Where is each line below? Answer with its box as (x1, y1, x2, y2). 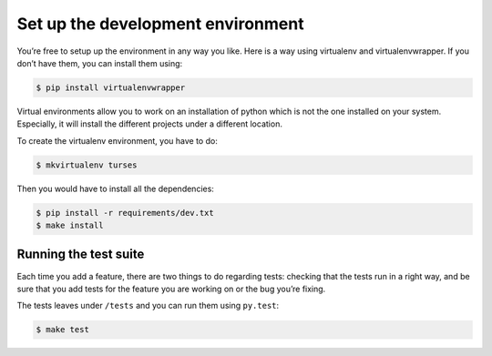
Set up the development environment (16, 14, 304, 34)
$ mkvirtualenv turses (36, 159, 138, 170)
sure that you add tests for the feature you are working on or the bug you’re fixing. (16, 283, 326, 294)
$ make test (36, 324, 90, 335)
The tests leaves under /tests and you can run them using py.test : (16, 300, 280, 311)
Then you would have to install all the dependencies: (16, 183, 214, 194)
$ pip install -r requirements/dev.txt (36, 208, 214, 218)
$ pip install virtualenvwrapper (36, 82, 186, 93)
